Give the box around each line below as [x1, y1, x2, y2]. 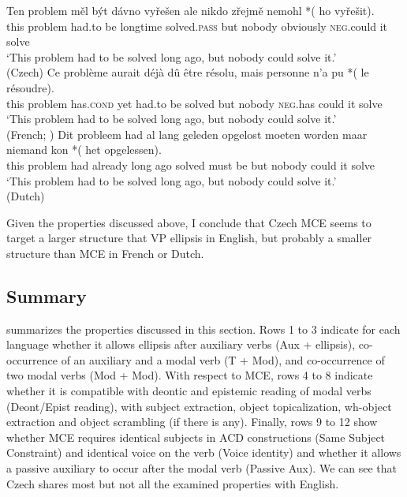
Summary [6, 283, 87, 308]
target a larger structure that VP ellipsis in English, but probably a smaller [6, 230, 372, 246]
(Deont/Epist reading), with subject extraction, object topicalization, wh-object [6, 398, 392, 414]
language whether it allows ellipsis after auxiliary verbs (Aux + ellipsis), [6, 336, 356, 353]
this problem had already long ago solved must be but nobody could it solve [6, 156, 375, 173]
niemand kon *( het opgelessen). [6, 141, 162, 158]
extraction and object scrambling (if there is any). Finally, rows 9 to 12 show [6, 413, 378, 430]
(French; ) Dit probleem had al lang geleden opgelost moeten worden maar [6, 125, 368, 142]
